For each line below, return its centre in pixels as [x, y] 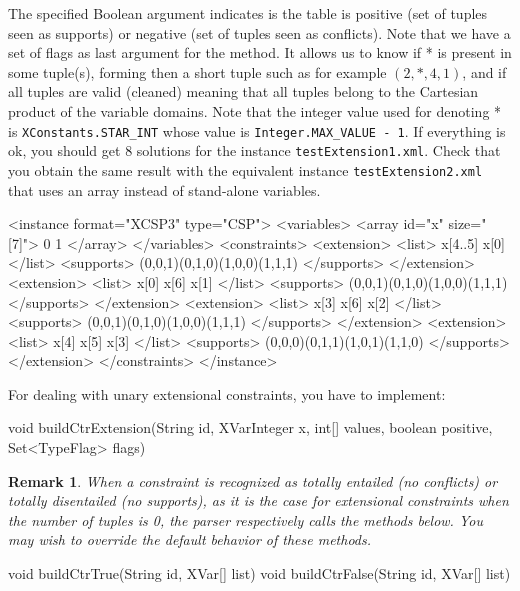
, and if [484, 71]
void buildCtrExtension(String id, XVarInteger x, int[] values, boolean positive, [250, 427]
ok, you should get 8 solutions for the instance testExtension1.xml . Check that [254, 150]
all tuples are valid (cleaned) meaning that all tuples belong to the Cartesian [243, 91]
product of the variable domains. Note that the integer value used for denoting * [255, 110]
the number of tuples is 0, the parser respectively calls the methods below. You [245, 519]
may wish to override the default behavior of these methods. [190, 539]
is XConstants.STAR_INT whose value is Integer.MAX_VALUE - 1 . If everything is [257, 130]
